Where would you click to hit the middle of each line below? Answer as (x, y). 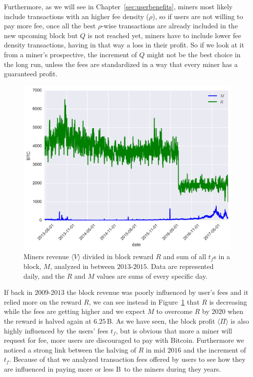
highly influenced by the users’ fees (56, 330)
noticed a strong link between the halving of (70, 349)
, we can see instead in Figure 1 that (144, 301)
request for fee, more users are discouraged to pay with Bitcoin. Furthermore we (124, 340)
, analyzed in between (82, 266)
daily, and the (44, 276)
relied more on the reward (43, 301)
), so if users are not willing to (198, 16)
